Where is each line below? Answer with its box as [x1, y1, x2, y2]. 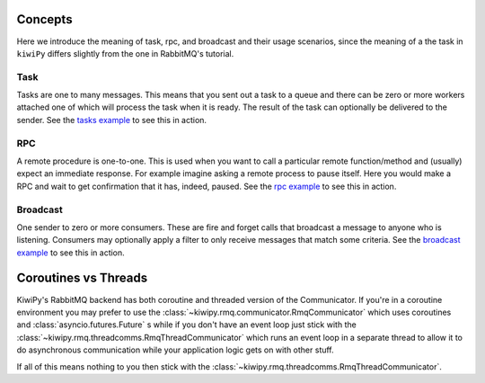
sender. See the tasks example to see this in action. [16, 114, 207, 125]
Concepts [16, 12, 73, 27]
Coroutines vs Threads [16, 271, 148, 286]
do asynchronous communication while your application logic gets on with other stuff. [16, 344, 334, 355]
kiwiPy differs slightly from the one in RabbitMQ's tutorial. [16, 48, 234, 58]
